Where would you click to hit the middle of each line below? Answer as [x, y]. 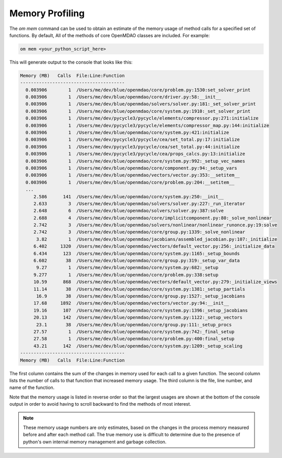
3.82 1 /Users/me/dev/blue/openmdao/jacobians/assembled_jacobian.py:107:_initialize [157, 239]
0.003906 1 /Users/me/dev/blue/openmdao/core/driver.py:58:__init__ [123, 97]
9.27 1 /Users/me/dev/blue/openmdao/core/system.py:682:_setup [127, 268]
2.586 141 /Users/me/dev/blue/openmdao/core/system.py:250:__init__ [129, 196]
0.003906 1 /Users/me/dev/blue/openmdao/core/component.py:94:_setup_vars [131, 168]
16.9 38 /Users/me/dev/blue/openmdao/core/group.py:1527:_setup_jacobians [141, 296]
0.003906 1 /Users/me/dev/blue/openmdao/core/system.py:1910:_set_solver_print [138, 111]
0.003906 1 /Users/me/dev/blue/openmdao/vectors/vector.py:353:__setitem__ [133, 175]
